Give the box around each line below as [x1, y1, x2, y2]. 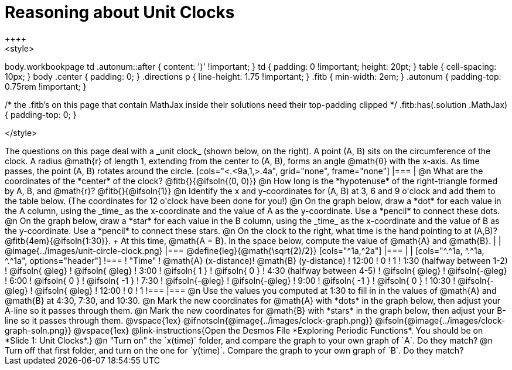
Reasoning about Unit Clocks [5, 2, 235, 22]
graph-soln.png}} [5, 325, 71, 335]
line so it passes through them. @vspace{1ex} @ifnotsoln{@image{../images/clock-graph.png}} [5, 315, 373, 325]
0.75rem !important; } [5, 81, 87, 91]
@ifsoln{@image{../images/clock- [375, 315, 506, 325]
